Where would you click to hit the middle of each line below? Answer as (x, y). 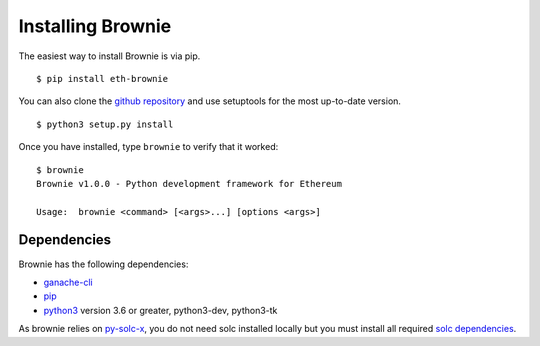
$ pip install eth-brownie (102, 78)
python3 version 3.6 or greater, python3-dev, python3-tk (160, 310)
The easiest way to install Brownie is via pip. (109, 56)
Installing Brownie (95, 26)
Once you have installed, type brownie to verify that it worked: (148, 147)
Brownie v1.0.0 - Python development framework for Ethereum (189, 183)
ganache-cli (68, 282)
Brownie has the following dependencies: (103, 264)
